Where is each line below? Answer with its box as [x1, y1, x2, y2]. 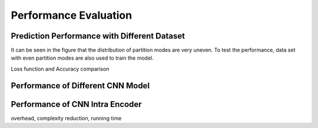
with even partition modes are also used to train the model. [11, 54, 154, 61]
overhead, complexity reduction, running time [11, 115, 122, 122]
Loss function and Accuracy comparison [11, 65, 110, 72]
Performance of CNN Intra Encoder [11, 99, 142, 109]
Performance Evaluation [11, 9, 132, 22]
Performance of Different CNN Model [11, 81, 150, 91]
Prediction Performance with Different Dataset [11, 31, 185, 41]
